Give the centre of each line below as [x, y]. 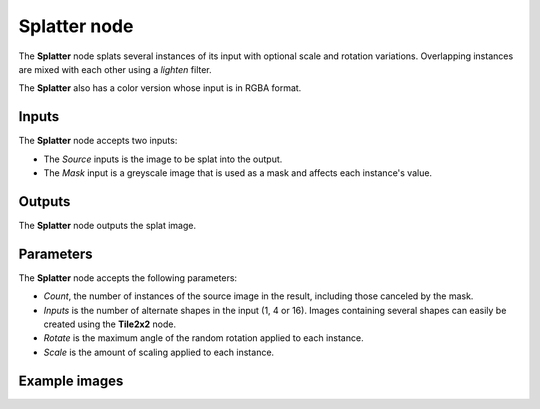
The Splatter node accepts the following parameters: [128, 277]
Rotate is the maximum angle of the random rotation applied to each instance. [203, 338]
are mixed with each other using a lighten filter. [115, 69]
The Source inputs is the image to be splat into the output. [163, 159]
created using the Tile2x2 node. [110, 324]
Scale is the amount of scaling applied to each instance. [159, 352]
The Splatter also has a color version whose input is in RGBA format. [160, 88]
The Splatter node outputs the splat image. [107, 225]
